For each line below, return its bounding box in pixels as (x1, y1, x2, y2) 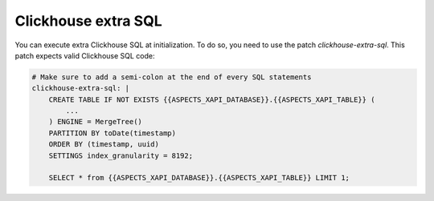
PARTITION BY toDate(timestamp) (48, 128, 177, 138)
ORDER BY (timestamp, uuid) (48, 140, 160, 149)
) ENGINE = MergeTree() (48, 117, 142, 127)
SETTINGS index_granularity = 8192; (48, 151, 193, 160)
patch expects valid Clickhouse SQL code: (14, 50, 156, 60)
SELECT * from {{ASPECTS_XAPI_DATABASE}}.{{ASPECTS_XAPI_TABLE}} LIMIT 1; (48, 173, 350, 183)
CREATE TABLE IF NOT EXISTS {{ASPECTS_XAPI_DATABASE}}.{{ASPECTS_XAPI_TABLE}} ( (48, 94, 375, 104)
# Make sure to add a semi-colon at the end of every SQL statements (31, 72, 312, 82)
